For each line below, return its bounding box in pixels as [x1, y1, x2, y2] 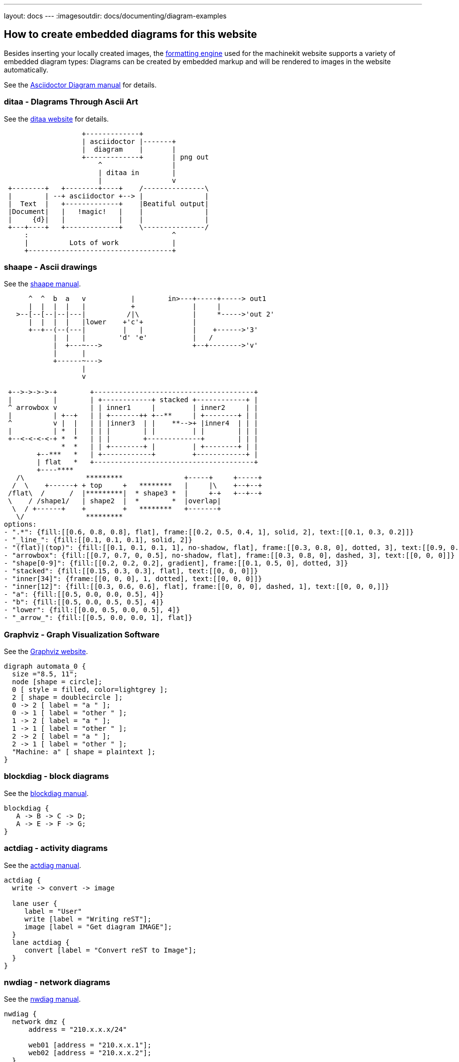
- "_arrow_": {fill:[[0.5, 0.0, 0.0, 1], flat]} [4, 614, 193, 622]
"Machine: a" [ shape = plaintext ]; [12, 748, 156, 756]
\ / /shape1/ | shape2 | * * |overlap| [8, 497, 221, 505]
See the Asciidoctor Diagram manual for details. [4, 80, 157, 89]
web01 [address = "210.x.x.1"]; [28, 1041, 152, 1049]
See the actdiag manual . [4, 861, 81, 869]
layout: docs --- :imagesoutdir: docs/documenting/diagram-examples [4, 12, 227, 20]
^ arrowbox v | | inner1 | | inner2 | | [8, 404, 258, 412]
